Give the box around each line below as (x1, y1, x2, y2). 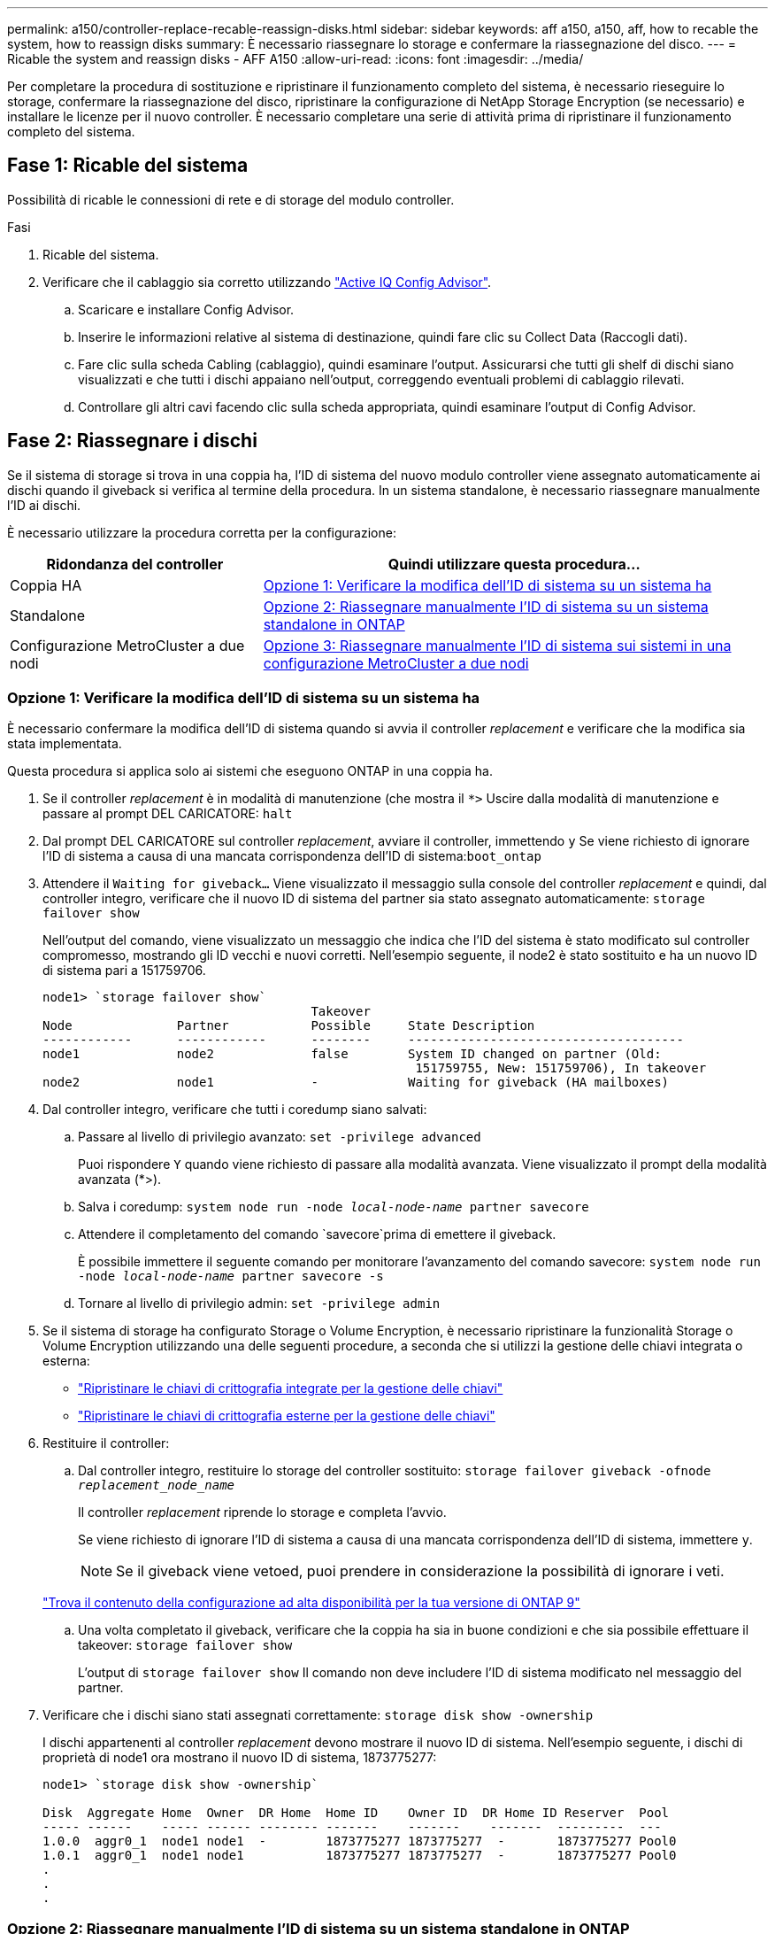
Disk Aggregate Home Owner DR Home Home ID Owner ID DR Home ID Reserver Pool (42, 1806, 670, 1821)
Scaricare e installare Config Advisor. (78, 301, 295, 317)
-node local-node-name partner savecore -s (78, 1269, 384, 1284)
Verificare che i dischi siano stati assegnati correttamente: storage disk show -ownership (42, 1707, 594, 1723)
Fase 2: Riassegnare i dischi (7, 429, 257, 453)
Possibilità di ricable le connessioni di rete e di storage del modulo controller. (7, 191, 455, 207)
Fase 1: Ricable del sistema (7, 154, 249, 177)
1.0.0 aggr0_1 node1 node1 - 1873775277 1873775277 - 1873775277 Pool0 (42, 1834, 677, 1849)
